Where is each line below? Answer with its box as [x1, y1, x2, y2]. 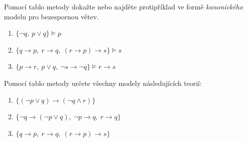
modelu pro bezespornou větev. [4, 11, 99, 21]
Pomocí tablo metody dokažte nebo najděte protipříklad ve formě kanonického [4, 1, 243, 11]
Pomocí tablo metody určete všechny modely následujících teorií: [4, 77, 202, 88]
